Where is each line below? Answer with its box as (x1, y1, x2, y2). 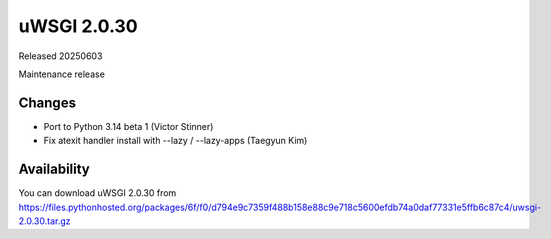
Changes (18, 94, 77, 111)
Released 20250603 (18, 50, 103, 62)
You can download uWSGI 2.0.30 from (18, 187, 177, 199)
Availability (18, 161, 90, 178)
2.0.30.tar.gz (18, 215, 71, 227)
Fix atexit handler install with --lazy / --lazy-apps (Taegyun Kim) (43, 135, 308, 147)
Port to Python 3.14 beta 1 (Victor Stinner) (43, 120, 214, 132)
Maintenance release (18, 68, 105, 80)
